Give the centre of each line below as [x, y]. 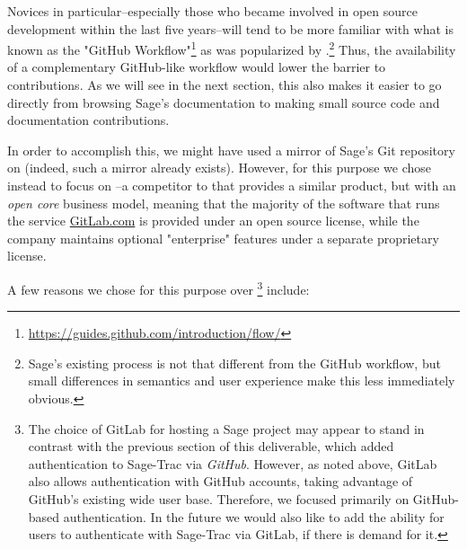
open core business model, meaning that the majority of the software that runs [224, 203]
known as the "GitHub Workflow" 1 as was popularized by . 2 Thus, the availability [232, 48]
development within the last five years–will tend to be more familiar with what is [230, 28]
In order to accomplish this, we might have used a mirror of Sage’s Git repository [231, 150]
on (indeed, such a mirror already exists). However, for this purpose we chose [220, 168]
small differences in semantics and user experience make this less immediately [242, 381]
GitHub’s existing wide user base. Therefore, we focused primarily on [219, 498]
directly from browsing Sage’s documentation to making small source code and [224, 102]
